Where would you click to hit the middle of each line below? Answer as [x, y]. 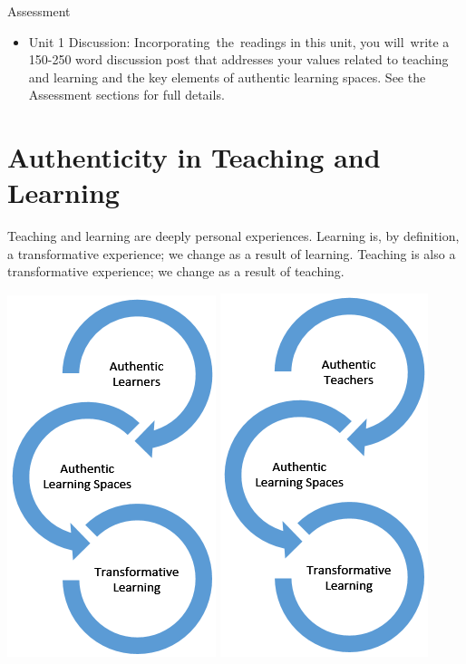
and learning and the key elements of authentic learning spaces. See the [227, 77]
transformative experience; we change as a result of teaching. [176, 271]
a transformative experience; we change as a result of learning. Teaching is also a [232, 253]
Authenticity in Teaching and [194, 157]
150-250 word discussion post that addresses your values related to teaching [238, 59]
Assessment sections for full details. [126, 95]
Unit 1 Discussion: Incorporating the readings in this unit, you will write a [239, 41]
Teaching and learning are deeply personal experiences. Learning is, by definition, [233, 236]
